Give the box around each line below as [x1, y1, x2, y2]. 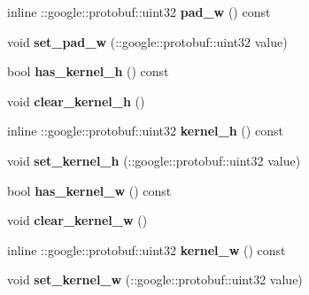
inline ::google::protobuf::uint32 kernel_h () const [7, 121, 283, 140]
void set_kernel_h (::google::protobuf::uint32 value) [7, 151, 301, 169]
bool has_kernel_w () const [7, 181, 172, 199]
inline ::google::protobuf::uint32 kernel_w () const [7, 240, 286, 259]
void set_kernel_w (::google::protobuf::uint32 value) [7, 270, 303, 289]
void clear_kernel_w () [7, 211, 148, 229]
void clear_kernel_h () [7, 91, 145, 110]
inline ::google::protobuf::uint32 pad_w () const [7, 3, 271, 20]
